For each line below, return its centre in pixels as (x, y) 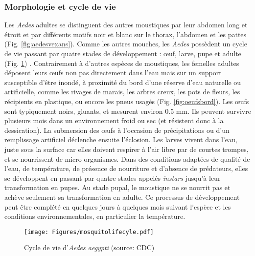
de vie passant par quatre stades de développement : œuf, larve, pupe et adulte (123, 53)
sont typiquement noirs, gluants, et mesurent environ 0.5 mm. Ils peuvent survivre (128, 111)
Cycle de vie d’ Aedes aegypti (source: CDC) (89, 247)
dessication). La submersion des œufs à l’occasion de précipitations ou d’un (117, 130)
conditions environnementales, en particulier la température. (95, 216)
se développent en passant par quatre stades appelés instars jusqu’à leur (113, 178)
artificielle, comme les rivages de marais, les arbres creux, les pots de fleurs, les (122, 92)
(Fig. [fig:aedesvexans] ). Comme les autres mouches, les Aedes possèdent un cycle (126, 44)
